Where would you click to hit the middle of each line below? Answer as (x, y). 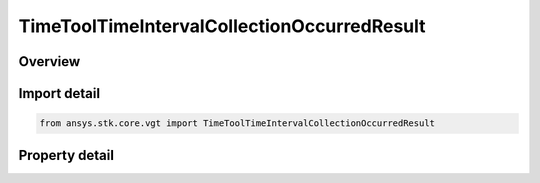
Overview (49, 61)
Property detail (66, 155)
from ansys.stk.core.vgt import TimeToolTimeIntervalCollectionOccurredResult (237, 123)
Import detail (59, 93)
